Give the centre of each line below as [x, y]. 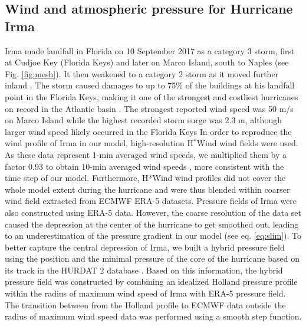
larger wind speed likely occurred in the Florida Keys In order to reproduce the [148, 131]
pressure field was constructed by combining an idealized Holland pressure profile [151, 281]
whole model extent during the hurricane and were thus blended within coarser [147, 189]
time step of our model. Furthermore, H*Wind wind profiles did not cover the [145, 178]
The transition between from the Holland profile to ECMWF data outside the [145, 304]
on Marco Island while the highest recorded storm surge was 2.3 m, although [143, 120]
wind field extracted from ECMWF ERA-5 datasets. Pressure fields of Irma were [151, 201]
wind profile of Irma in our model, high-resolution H [99, 143]
